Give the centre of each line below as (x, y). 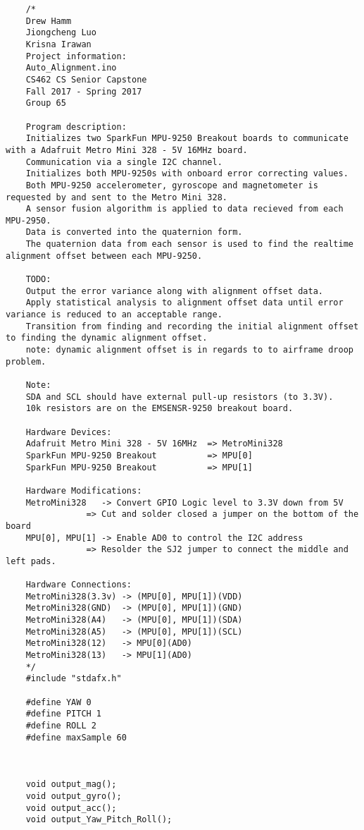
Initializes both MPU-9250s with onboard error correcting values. (187, 174)
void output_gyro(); (74, 796)
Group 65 (46, 103)
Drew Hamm (49, 21)
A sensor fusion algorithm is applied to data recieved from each (184, 209)
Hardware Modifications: (84, 490)
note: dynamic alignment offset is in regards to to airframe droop (189, 350)
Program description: (76, 127)
